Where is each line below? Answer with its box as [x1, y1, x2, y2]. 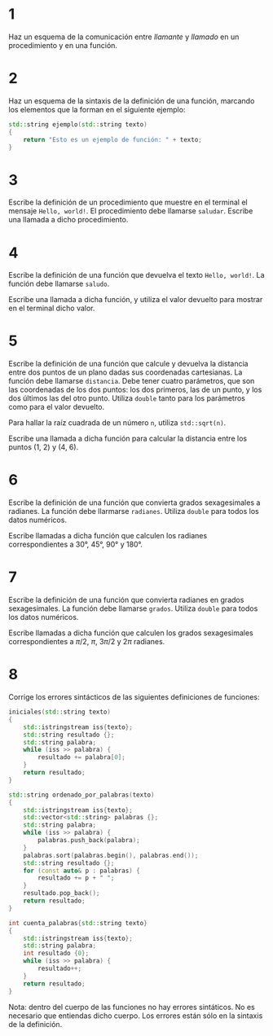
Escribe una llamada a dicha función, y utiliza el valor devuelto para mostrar [8, 295, 263, 305]
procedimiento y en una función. [8, 40, 118, 50]
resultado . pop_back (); [23, 889, 100, 898]
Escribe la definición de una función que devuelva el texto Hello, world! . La [8, 270, 265, 280]
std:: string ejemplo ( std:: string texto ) [8, 120, 148, 129]
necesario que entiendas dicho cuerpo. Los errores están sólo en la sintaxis [8, 1011, 263, 1021]
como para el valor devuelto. [8, 402, 105, 412]
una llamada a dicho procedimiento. [8, 215, 129, 225]
